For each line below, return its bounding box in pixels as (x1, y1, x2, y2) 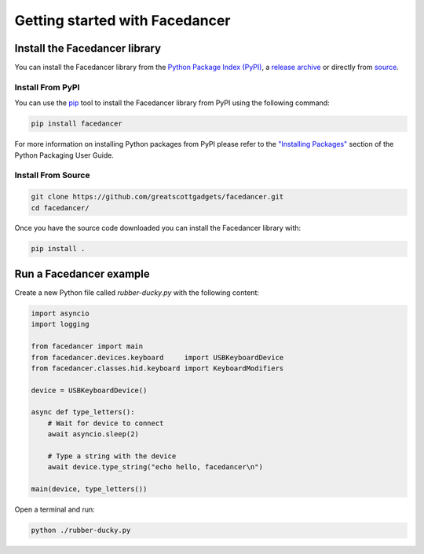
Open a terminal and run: (14, 505, 96, 514)
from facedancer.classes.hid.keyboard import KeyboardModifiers (31, 363, 284, 373)
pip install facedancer (31, 119, 123, 129)
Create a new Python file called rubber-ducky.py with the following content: (14, 287, 259, 297)
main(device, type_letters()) (31, 485, 148, 494)
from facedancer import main (31, 342, 144, 351)
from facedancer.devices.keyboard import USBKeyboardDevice (31, 353, 284, 362)
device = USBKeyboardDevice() (31, 385, 148, 395)
